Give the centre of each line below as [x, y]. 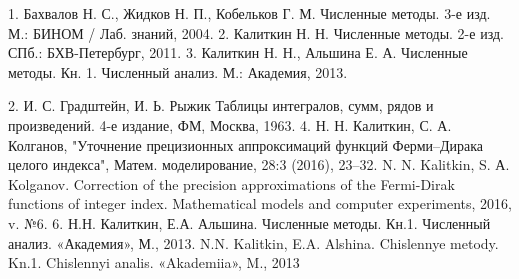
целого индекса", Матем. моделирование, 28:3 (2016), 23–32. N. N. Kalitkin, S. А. [259, 164]
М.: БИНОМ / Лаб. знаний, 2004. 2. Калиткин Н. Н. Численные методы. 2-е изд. [256, 32]
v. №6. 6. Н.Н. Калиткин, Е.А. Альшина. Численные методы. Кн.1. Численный [249, 222]
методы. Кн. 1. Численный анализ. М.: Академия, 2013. [178, 71]
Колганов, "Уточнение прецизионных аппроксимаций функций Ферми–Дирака [246, 144]
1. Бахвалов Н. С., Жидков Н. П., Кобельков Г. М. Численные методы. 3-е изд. [249, 13]
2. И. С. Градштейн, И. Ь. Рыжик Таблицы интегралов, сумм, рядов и [221, 105]
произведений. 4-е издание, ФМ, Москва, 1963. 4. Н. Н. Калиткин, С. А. [230, 124]
